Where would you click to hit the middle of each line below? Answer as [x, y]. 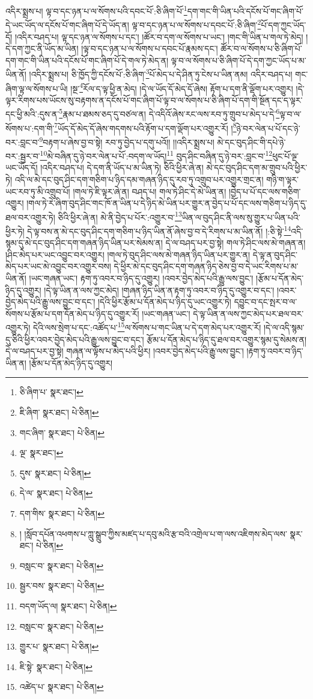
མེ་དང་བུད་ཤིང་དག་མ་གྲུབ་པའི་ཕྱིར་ [257, 168]
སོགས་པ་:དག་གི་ [30, 128]
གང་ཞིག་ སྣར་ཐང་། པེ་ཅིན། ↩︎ [62, 432]
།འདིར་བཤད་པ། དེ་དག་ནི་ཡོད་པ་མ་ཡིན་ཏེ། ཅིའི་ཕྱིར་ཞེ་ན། [122, 168]
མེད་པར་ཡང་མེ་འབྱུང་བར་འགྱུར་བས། [58, 266]
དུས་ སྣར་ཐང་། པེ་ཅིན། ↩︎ [55, 473]
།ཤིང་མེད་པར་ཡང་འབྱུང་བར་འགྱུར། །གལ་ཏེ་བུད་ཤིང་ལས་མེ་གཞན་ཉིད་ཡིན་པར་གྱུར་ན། [128, 254]
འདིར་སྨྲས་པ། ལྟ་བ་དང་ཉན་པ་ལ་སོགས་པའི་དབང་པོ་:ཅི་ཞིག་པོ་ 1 [96, 10]
